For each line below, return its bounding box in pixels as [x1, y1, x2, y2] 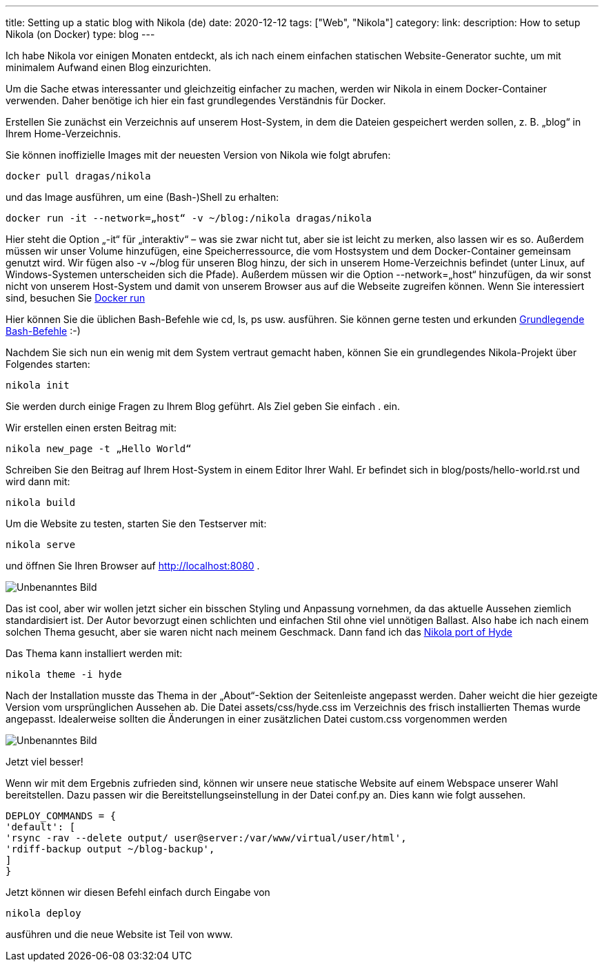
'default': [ [6, 821, 76, 832]
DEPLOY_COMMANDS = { [6, 810, 117, 821]
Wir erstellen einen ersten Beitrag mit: [6, 422, 177, 433]
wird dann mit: [6, 476, 70, 487]
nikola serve [6, 539, 76, 550]
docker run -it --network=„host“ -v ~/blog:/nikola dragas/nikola [6, 213, 372, 224]
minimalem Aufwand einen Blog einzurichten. [6, 61, 212, 73]
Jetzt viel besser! [6, 756, 83, 768]
